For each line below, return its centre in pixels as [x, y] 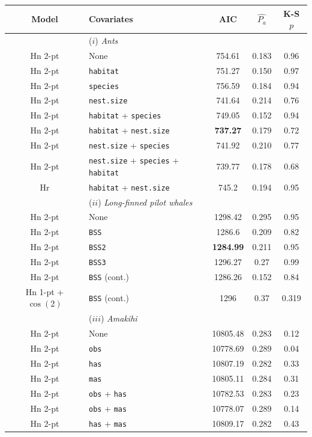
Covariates [111, 19]
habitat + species [125, 115]
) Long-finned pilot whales [145, 202]
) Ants [106, 40]
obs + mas [108, 408]
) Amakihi [119, 318]
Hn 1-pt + [45, 291]
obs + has [108, 393]
